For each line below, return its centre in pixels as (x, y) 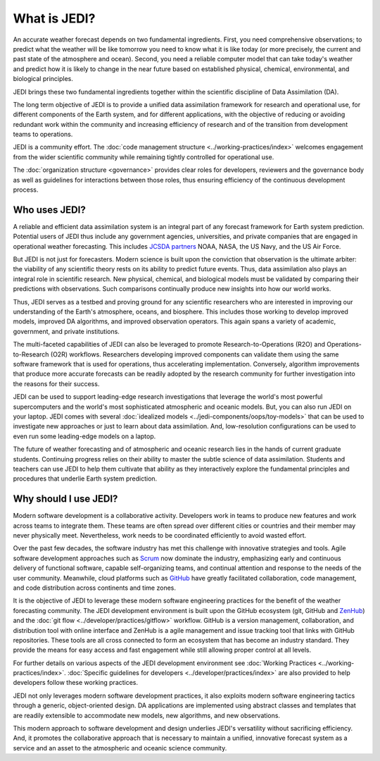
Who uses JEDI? (49, 210)
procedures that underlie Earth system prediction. (85, 478)
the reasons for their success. (56, 383)
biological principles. (43, 79)
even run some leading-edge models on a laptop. (84, 436)
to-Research (31, 354)
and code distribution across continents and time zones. (94, 588)
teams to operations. (43, 135)
